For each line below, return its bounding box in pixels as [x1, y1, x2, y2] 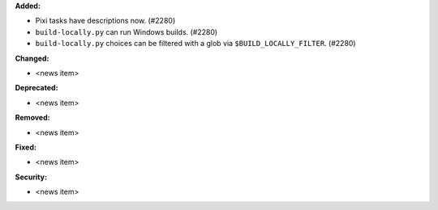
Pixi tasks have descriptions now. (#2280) [35, 16, 176, 26]
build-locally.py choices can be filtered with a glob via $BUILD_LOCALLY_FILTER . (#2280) [35, 39, 356, 48]
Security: [15, 172, 48, 182]
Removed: [15, 113, 50, 123]
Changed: [15, 53, 49, 63]
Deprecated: [15, 83, 58, 93]
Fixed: [15, 142, 36, 152]
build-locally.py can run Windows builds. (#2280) [35, 27, 218, 36]
